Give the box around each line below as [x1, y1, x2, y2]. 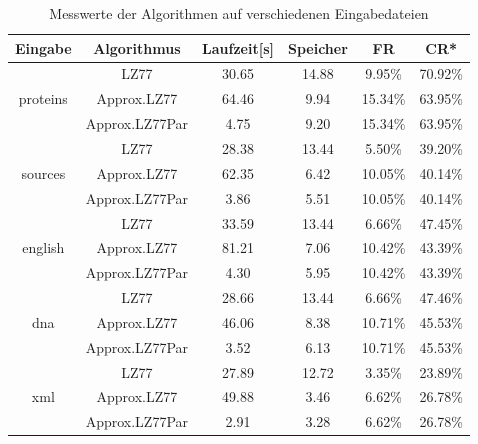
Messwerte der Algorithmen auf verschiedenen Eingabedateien [49, 3, 429, 23]
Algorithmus [93, 37, 181, 58]
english [22, 237, 65, 258]
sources [21, 162, 66, 183]
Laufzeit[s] [202, 37, 274, 58]
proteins [18, 88, 68, 109]
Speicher [287, 37, 348, 58]
